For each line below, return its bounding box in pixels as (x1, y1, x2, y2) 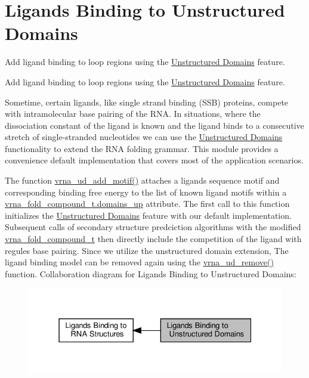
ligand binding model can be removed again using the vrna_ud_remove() (5, 256, 274, 268)
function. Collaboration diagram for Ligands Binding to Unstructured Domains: (5, 267, 296, 280)
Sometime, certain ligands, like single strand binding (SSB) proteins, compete (5, 95, 289, 108)
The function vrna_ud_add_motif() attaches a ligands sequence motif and (5, 174, 280, 187)
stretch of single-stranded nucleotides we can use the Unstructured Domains (5, 131, 283, 143)
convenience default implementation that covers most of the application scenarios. (5, 154, 304, 166)
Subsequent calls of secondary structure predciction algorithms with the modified (5, 221, 301, 233)
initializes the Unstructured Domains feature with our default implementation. (5, 209, 292, 221)
